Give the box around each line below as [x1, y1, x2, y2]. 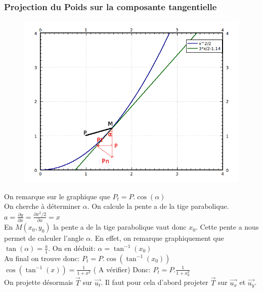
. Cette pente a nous [195, 222, 259, 232]
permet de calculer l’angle [4, 233, 84, 243]
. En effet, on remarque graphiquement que [91, 233, 224, 243]
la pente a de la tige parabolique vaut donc [53, 222, 187, 232]
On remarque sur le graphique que [4, 191, 110, 201]
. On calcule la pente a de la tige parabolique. [87, 201, 229, 211]
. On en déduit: [48, 242, 96, 253]
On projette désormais [4, 277, 73, 287]
